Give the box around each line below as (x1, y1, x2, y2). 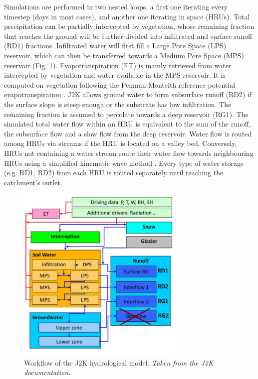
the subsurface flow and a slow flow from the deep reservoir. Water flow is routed (4, 128, 252, 138)
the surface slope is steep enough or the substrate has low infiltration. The (4, 99, 232, 109)
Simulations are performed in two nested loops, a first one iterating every (4, 1, 228, 11)
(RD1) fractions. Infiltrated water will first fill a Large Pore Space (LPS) (4, 40, 227, 51)
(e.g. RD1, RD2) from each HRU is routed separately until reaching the (4, 167, 224, 178)
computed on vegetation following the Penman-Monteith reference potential (4, 79, 236, 90)
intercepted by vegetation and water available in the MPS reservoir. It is (4, 70, 226, 80)
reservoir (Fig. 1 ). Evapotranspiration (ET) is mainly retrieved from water (4, 60, 232, 70)
